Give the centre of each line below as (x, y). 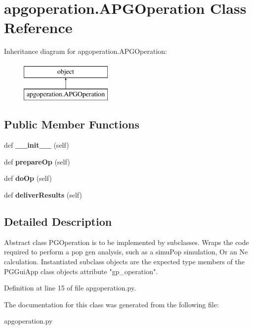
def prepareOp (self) (37, 161)
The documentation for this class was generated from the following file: (111, 304)
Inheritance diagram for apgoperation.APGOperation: (85, 51)
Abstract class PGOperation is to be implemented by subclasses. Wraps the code (126, 242)
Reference (38, 27)
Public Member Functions (72, 124)
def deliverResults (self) (43, 195)
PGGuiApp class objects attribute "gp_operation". (81, 271)
